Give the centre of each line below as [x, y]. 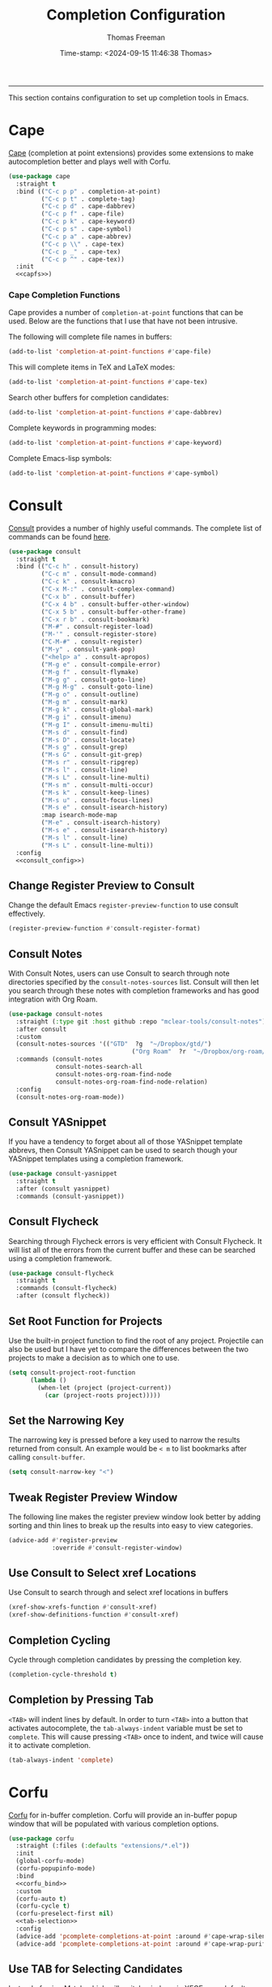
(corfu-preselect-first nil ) [65, 1914]
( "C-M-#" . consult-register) [92, 642]
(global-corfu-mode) [50, 1861]
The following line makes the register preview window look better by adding [135, 1516]
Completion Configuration [136, 15]
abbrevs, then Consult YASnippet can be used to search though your [123, 1150]
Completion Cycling [59, 1640]
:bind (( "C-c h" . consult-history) [77, 566]
